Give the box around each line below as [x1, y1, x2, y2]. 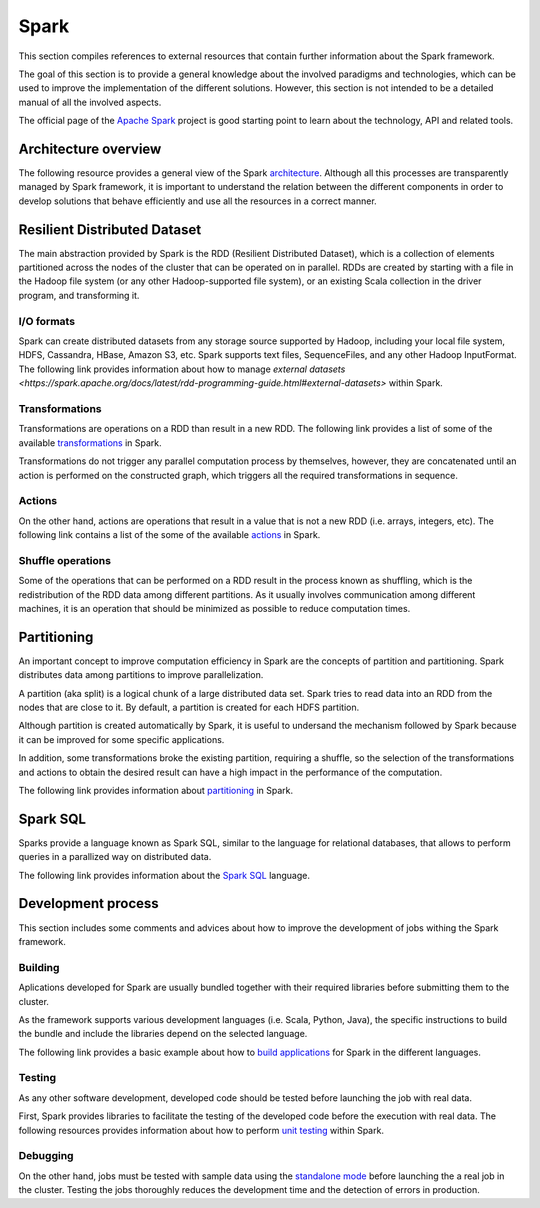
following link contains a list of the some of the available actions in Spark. [18, 529, 321, 541]
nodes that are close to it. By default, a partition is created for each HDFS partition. [18, 701, 360, 714]
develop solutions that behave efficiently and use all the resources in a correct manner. [18, 195, 377, 207]
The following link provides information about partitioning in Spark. [18, 784, 294, 796]
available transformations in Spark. [18, 436, 162, 449]
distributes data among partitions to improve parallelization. [18, 669, 264, 681]
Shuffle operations [18, 553, 112, 567]
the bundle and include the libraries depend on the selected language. [18, 1028, 308, 1040]
